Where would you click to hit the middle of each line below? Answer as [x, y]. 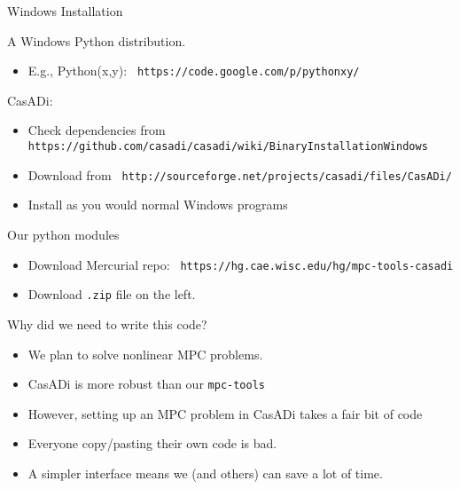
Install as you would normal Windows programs [158, 205]
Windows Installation [65, 11]
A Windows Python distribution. [97, 40]
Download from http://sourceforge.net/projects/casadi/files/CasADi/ [240, 174]
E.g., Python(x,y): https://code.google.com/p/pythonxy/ [194, 71]
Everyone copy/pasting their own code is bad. [152, 443]
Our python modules [63, 234]
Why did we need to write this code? [107, 323]
